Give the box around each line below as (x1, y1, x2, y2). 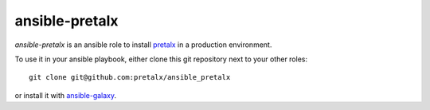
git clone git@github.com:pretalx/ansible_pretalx (29, 73, 231, 82)
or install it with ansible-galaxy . (14, 90, 117, 100)
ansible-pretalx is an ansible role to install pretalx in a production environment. (14, 40, 272, 49)
